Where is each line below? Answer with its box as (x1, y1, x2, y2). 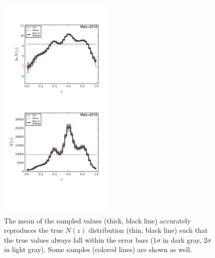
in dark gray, (163, 234, 202, 245)
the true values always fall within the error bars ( (4, 234, 153, 245)
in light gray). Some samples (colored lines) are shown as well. (4, 244, 192, 255)
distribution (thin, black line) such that (88, 225, 208, 235)
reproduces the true (4, 225, 63, 235)
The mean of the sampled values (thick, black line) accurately (4, 215, 191, 225)
